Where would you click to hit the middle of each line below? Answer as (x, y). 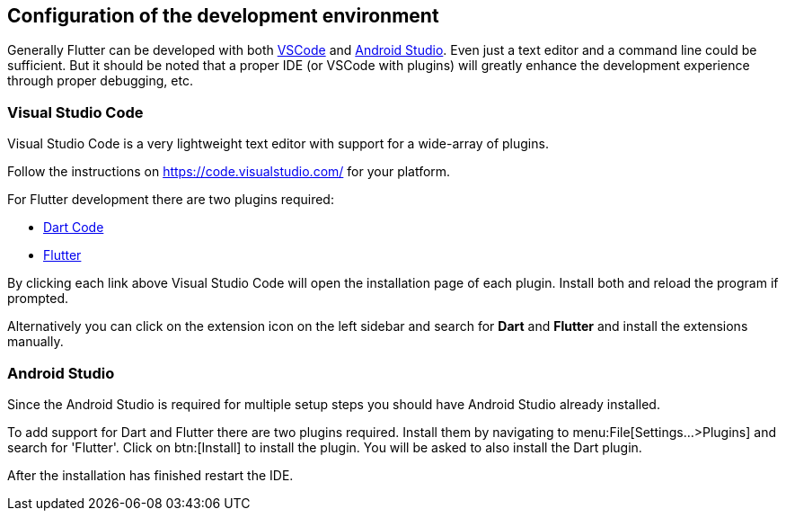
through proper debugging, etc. (100, 81)
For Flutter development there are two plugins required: (171, 200)
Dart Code (74, 228)
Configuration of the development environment (223, 16)
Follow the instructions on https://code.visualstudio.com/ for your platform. (229, 172)
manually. (35, 342)
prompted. (38, 299)
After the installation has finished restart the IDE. (150, 475)
